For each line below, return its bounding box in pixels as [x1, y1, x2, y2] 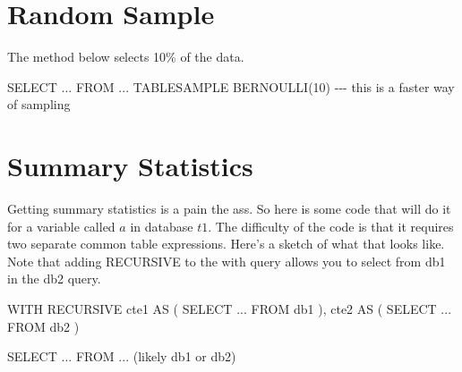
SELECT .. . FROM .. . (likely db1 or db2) [7, 347, 236, 366]
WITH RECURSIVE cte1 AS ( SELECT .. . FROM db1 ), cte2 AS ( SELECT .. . [7, 300, 452, 317]
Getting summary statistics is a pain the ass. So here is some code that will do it [7, 199, 451, 218]
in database [130, 216, 193, 235]
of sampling [7, 95, 71, 114]
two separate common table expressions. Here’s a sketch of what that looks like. [7, 234, 445, 253]
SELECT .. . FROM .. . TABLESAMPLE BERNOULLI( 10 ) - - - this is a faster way [7, 77, 455, 96]
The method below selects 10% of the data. [7, 47, 244, 66]
